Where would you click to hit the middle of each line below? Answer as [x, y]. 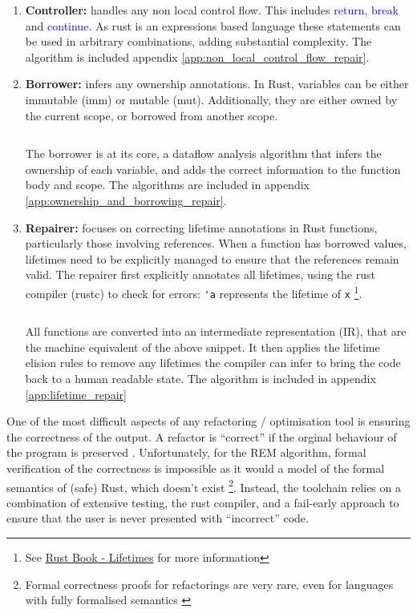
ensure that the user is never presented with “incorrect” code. [158, 518]
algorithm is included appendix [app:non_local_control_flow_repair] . [197, 56]
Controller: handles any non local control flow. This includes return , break [212, 10]
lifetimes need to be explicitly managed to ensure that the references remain [212, 258]
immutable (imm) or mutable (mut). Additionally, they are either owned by [211, 99]
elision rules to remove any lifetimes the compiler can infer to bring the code [213, 363]
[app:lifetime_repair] [76, 394]
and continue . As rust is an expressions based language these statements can [213, 25]
